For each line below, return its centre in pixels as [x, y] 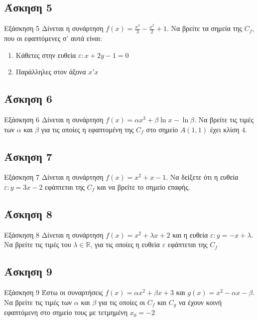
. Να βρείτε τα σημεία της [204, 28]
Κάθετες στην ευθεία [46, 55]
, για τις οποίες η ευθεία [125, 244]
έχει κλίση [225, 129]
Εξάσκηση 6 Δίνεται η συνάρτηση [54, 120]
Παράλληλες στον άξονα [51, 72]
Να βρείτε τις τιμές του [38, 244]
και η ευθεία [190, 234]
